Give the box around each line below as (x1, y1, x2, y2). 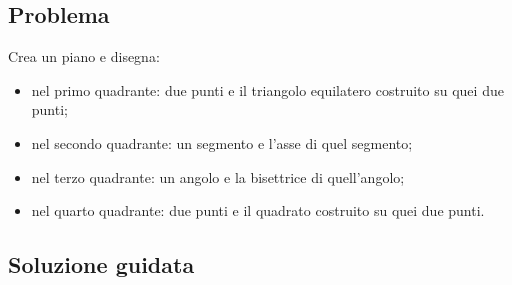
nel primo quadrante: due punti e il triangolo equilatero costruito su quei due (31, 79, 504, 100)
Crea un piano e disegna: (8, 46, 160, 67)
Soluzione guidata (8, 249, 195, 280)
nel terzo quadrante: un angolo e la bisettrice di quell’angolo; (31, 166, 405, 187)
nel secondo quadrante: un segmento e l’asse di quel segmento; (31, 132, 413, 153)
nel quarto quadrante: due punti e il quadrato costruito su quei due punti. (31, 200, 485, 221)
